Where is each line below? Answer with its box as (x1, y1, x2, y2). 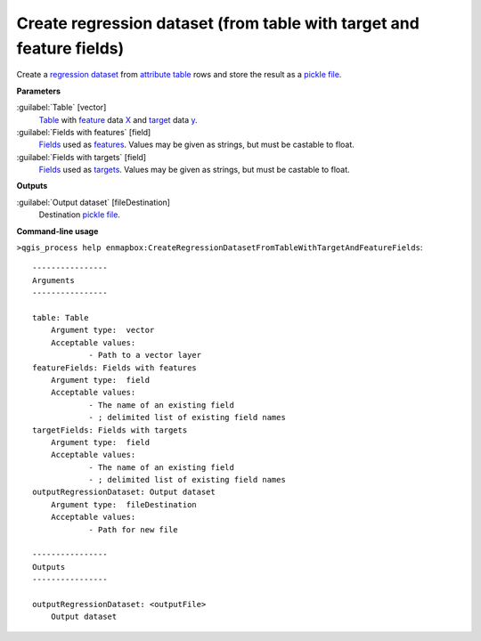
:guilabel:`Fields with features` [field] (16, 126, 151, 137)
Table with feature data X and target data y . (38, 114, 198, 125)
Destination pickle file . (38, 209, 120, 220)
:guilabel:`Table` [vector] (16, 102, 107, 113)
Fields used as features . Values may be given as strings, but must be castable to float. (38, 139, 355, 150)
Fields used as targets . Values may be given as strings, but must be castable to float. (38, 165, 351, 175)
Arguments (32, 275, 75, 285)
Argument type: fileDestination (50, 499, 198, 509)
